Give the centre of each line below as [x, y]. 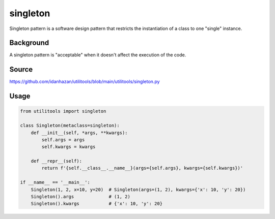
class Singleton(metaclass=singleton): [70, 126]
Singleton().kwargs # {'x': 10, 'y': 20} [97, 204]
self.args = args [63, 139]
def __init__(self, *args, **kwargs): [79, 133]
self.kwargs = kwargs [68, 147]
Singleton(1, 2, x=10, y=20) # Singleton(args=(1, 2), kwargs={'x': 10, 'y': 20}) [138, 190]
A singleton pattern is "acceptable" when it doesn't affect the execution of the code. [98, 55]
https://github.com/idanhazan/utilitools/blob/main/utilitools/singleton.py [85, 82]
